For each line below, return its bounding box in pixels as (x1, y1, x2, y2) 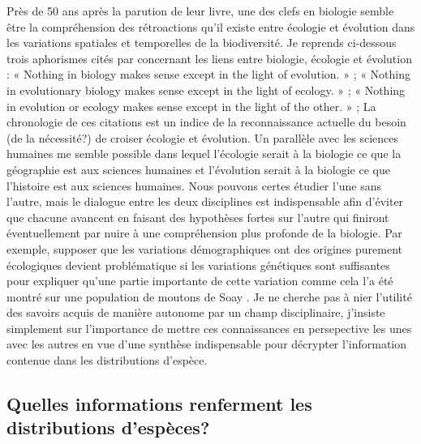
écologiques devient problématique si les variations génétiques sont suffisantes (6, 256, 390, 273)
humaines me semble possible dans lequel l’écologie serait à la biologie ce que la (6, 145, 402, 162)
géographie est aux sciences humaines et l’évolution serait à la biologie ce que (6, 160, 390, 177)
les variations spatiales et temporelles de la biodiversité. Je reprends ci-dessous (6, 34, 397, 51)
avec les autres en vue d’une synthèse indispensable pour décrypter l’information (6, 335, 407, 352)
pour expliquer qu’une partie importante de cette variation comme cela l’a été (6, 272, 393, 289)
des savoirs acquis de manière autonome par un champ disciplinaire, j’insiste (6, 304, 385, 321)
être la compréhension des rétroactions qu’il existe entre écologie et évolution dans (6, 18, 415, 35)
